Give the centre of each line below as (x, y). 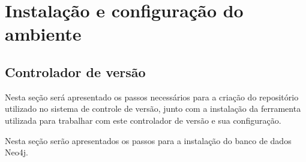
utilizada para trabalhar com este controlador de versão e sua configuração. (143, 120)
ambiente (43, 34)
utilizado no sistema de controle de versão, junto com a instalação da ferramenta (153, 108)
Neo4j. (16, 152)
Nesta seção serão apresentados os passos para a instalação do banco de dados (148, 140)
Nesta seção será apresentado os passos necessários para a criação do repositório (152, 97)
